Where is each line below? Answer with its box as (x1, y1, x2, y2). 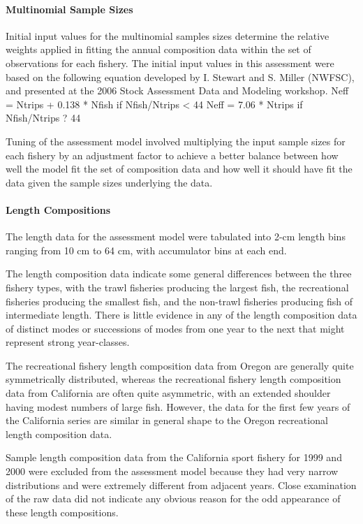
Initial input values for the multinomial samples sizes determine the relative (6, 28, 329, 43)
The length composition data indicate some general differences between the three (6, 266, 352, 281)
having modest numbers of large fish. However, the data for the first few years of (6, 399, 350, 414)
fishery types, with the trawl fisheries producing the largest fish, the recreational (6, 279, 349, 294)
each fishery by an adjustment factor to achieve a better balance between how (6, 147, 339, 162)
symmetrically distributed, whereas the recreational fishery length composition (6, 372, 341, 386)
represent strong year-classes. (6, 335, 130, 349)
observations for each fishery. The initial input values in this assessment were (6, 55, 334, 70)
